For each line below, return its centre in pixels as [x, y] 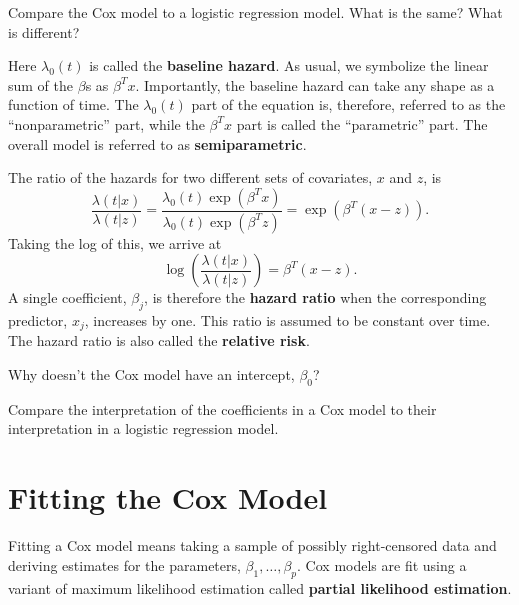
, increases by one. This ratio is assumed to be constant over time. [287, 320]
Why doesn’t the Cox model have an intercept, [151, 374]
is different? [44, 31]
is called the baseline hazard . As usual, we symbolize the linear [289, 65]
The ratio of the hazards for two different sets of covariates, [190, 177]
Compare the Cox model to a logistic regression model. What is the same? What [255, 12]
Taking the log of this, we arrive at [115, 242]
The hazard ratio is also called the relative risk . [159, 340]
